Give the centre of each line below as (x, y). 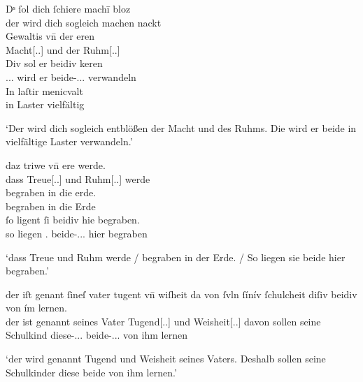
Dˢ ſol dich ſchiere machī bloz (68, 8)
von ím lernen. (36, 308)
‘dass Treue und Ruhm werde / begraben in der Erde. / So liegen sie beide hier (176, 257)
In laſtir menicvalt (44, 90)
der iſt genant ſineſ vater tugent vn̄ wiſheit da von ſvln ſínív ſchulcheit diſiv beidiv (181, 294)
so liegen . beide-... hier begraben (77, 233)
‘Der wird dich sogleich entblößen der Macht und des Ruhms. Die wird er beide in (181, 127)
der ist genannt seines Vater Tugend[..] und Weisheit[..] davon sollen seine (163, 321)
